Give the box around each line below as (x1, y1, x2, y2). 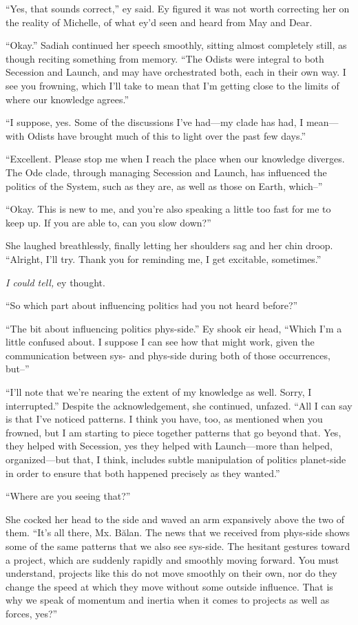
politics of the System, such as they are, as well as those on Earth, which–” (6, 178, 323, 193)
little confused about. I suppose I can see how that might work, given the (6, 335, 315, 349)
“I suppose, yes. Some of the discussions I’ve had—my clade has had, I (6, 115, 304, 129)
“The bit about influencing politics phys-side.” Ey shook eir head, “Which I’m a (6, 321, 342, 335)
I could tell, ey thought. (6, 275, 105, 289)
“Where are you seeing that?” (6, 489, 131, 503)
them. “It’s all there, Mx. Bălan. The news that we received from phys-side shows (6, 525, 350, 540)
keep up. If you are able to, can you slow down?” (6, 215, 211, 229)
